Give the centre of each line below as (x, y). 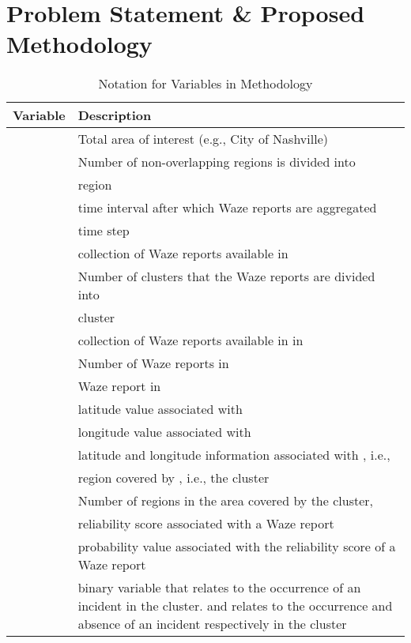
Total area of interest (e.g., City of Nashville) (203, 139)
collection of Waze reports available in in (190, 340)
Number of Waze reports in (153, 363)
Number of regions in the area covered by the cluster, (225, 501)
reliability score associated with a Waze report (206, 524)
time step (104, 231)
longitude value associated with (164, 432)
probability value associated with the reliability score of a (237, 547)
